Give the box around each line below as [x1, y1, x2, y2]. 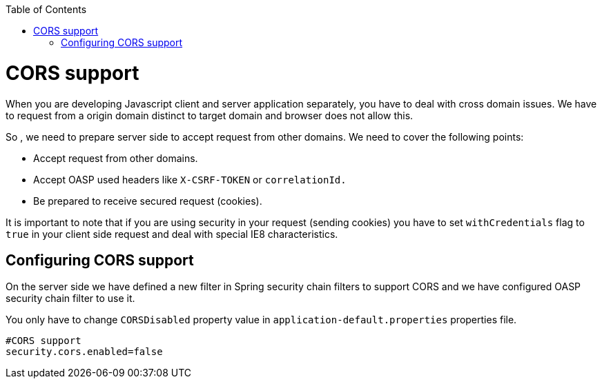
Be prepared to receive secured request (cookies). [33, 194, 262, 207]
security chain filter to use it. [6, 292, 135, 305]
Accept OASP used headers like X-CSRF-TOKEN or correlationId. [33, 173, 347, 185]
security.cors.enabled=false [6, 346, 163, 358]
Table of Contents [6, 3, 87, 15]
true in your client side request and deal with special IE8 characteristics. [6, 228, 338, 240]
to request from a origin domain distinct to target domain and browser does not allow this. [6, 109, 414, 121]
